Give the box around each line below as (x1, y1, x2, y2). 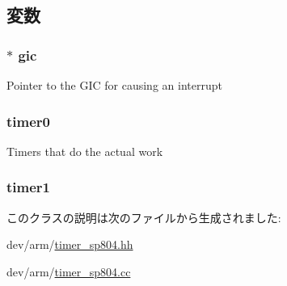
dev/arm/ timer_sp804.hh (6, 236, 133, 253)
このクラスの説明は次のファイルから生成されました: (6, 208, 281, 225)
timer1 (6, 177, 50, 197)
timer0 (6, 111, 50, 131)
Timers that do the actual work (6, 142, 163, 159)
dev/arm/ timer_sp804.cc (6, 263, 131, 280)
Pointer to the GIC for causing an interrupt (6, 77, 222, 93)
